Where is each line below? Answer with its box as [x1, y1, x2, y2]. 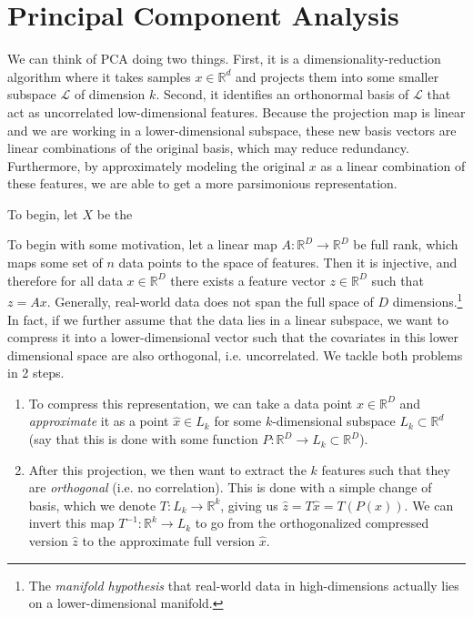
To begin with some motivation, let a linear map [7, 235, 277, 254]
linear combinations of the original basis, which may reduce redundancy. [7, 138, 409, 157]
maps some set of [7, 253, 103, 272]
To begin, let [7, 204, 78, 223]
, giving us [220, 495, 278, 514]
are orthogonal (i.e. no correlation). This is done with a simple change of [28, 478, 432, 497]
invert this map [28, 513, 115, 532]
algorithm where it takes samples [7, 66, 191, 86]
